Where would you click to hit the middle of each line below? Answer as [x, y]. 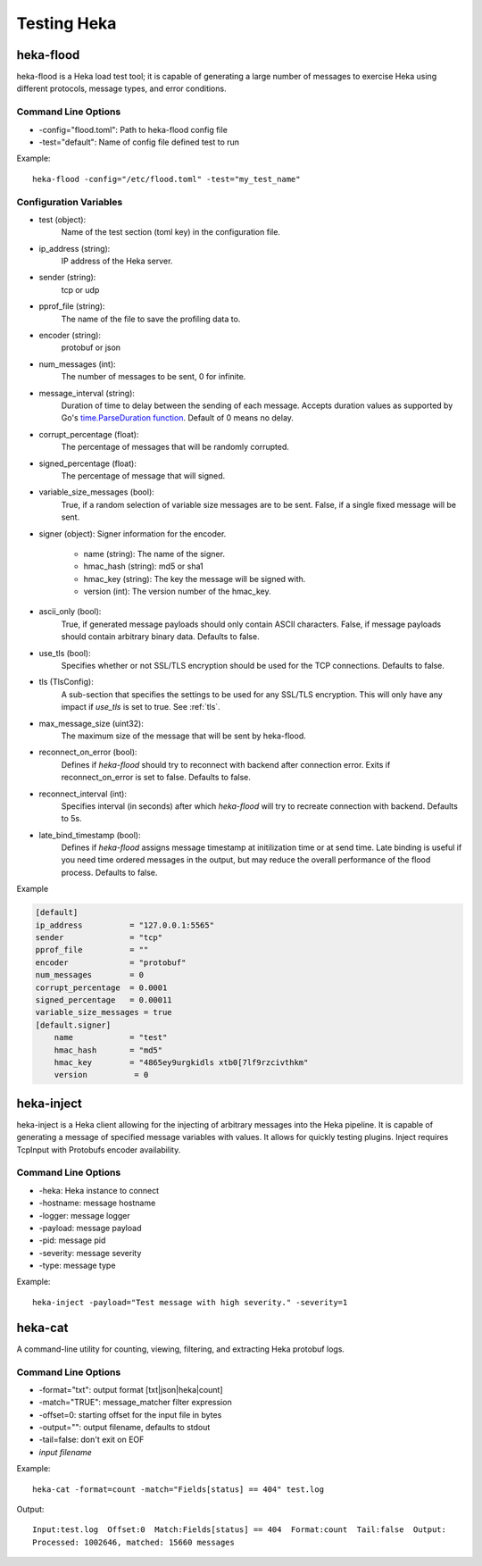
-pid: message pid [72, 1240]
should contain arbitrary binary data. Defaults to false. [160, 637]
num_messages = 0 [90, 975]
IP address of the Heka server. [117, 261]
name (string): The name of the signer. [154, 554]
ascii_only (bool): [70, 612]
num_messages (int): [77, 364]
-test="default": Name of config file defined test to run [139, 142]
